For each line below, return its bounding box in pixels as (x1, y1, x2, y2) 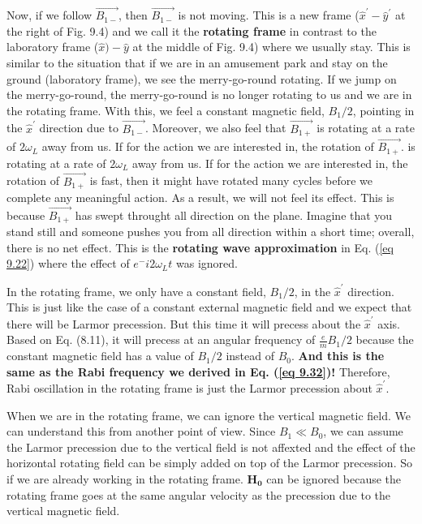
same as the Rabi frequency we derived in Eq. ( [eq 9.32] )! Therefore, (6, 363, 390, 380)
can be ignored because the (266, 470, 402, 487)
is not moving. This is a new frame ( (178, 6, 360, 24)
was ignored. (176, 255, 238, 272)
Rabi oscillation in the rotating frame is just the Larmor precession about (6, 379, 372, 396)
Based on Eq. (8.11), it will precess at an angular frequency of (6, 331, 316, 348)
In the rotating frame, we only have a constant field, (6, 282, 266, 299)
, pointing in (352, 101, 415, 118)
